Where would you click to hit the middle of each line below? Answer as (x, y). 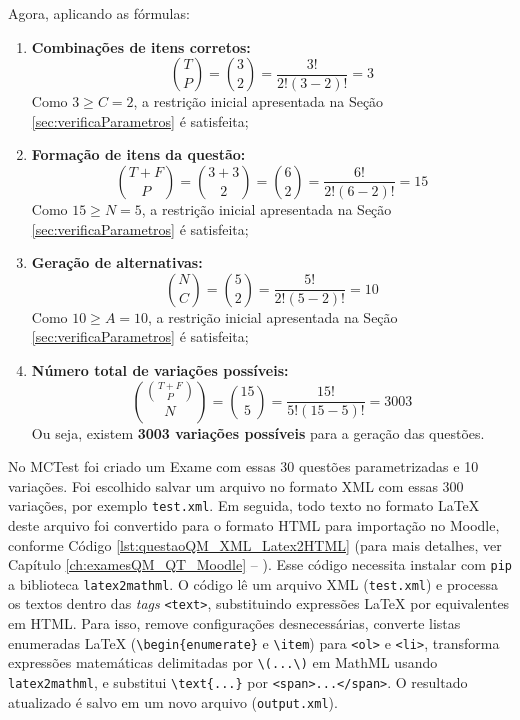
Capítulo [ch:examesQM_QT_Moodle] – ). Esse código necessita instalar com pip (260, 564)
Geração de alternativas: (117, 262)
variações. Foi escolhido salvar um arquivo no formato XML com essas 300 (236, 485)
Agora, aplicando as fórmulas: (99, 13)
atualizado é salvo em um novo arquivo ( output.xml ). (173, 701)
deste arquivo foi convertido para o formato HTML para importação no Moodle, (254, 524)
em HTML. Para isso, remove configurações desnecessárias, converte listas (234, 623)
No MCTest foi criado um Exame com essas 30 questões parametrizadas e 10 (243, 466)
